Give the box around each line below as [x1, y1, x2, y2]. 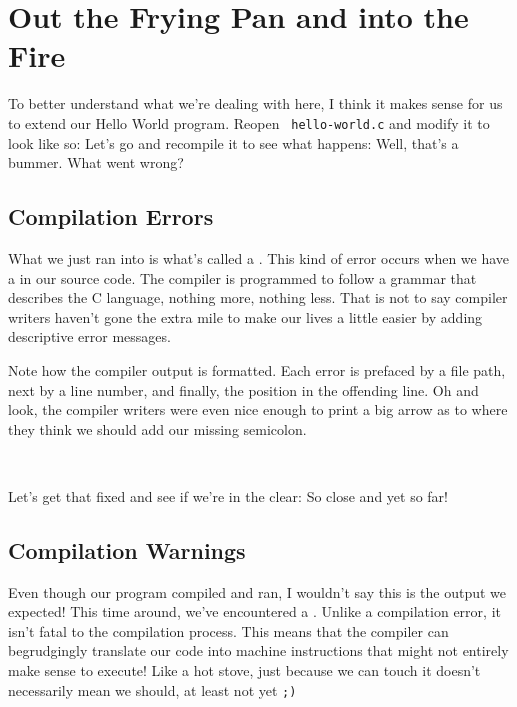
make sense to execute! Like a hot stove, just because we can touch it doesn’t [8, 660, 481, 681]
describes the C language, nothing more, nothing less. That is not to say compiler [8, 287, 508, 308]
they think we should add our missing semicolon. [8, 418, 307, 439]
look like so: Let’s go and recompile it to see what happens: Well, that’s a [8, 132, 459, 153]
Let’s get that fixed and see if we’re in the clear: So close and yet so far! [8, 485, 449, 506]
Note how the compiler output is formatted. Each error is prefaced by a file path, [8, 359, 506, 380]
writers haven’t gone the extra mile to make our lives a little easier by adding [8, 306, 483, 327]
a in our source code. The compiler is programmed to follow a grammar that [8, 267, 477, 288]
